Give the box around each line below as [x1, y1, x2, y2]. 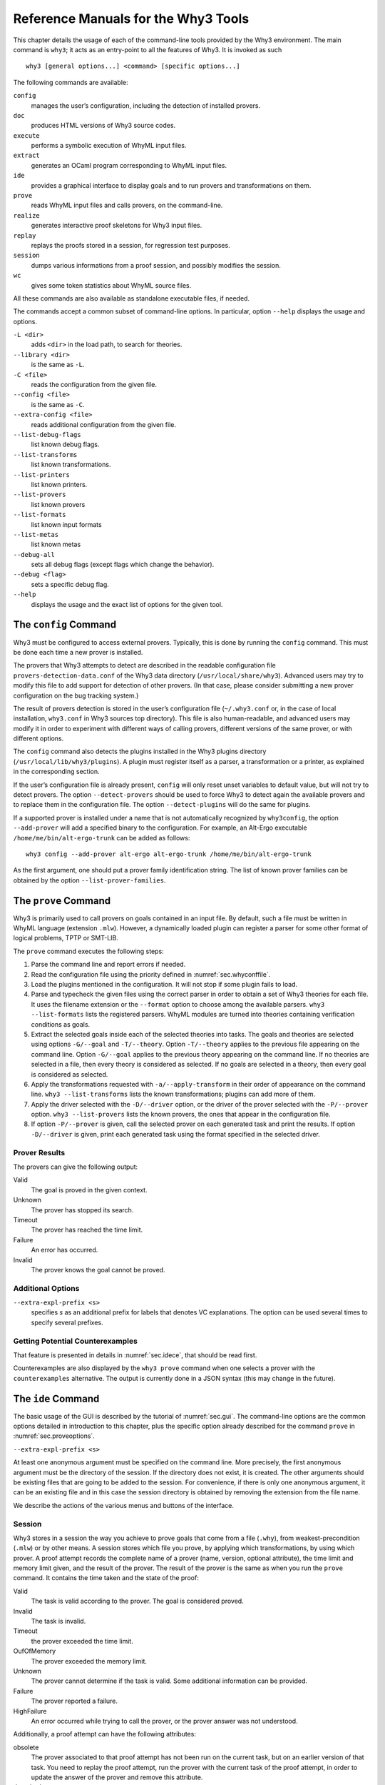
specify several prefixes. [31, 1318, 103, 1327]
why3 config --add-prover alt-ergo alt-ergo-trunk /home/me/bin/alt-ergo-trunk [26, 850, 312, 858]
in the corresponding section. [13, 768, 100, 776]
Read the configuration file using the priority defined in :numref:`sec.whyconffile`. [31, 970, 271, 978]
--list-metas [13, 531, 59, 538]
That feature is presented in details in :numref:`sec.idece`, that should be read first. [13, 1350, 257, 1359]
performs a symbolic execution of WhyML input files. [31, 141, 187, 150]
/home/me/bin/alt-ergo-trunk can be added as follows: [13, 833, 190, 842]
